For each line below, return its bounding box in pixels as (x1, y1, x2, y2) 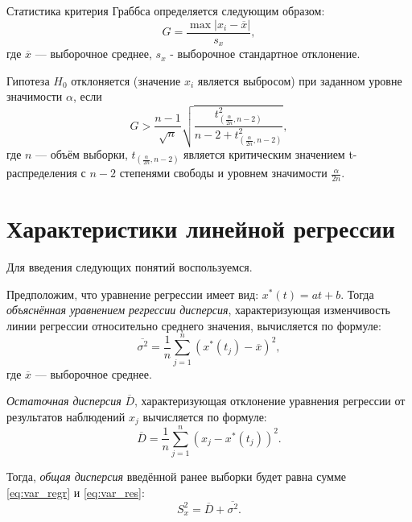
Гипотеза (6, 72, 50, 89)
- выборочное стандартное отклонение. (170, 45, 360, 62)
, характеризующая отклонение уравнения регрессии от (134, 392, 406, 409)
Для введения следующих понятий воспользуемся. (6, 259, 253, 275)
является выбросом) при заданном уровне (197, 72, 402, 89)
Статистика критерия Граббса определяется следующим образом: (6, 2, 325, 19)
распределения (6, 164, 77, 181)
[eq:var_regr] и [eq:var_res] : (6, 483, 145, 500)
